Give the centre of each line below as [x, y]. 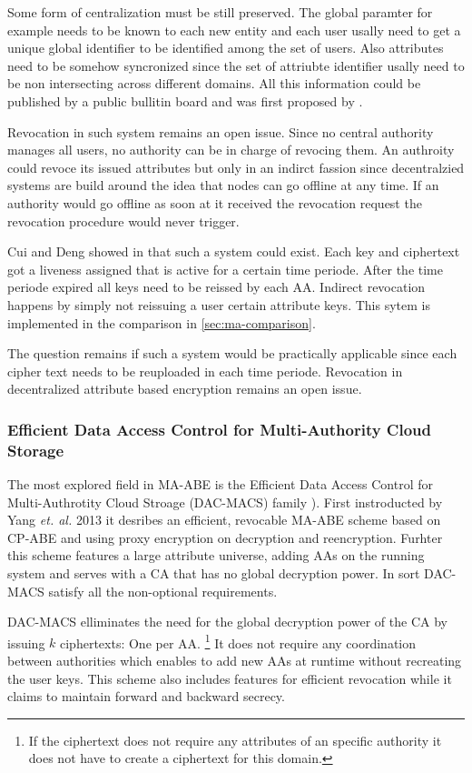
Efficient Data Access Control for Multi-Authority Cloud [219, 429]
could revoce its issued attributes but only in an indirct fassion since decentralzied [236, 167]
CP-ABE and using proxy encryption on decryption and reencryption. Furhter [225, 537]
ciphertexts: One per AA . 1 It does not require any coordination [238, 641]
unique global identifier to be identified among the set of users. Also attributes [226, 48]
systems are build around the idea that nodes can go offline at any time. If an [223, 185]
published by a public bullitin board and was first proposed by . [185, 100]
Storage [36, 450]
